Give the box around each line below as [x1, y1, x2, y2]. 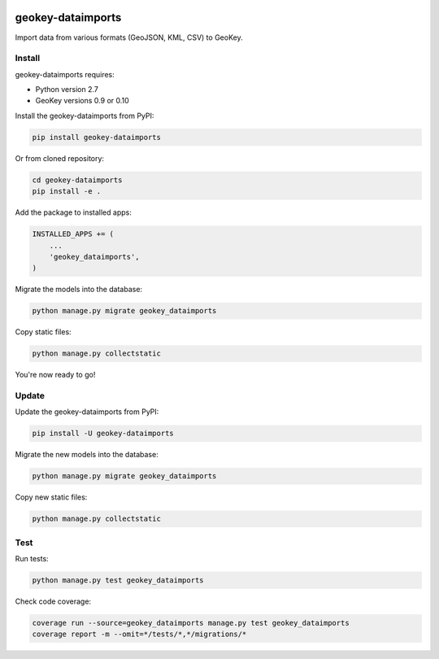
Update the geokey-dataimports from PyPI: [15, 407, 159, 417]
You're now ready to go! [15, 370, 96, 380]
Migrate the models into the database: [15, 285, 142, 295]
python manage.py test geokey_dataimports [32, 576, 204, 585]
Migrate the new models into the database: [15, 450, 159, 460]
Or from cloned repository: [15, 153, 105, 163]
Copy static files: [15, 327, 72, 337]
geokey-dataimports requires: [15, 69, 115, 79]
